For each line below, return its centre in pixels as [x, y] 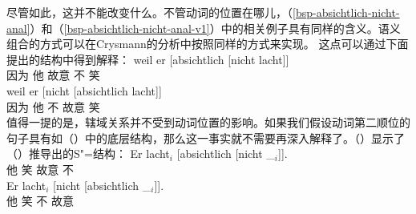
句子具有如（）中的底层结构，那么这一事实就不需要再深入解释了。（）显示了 [206, 137]
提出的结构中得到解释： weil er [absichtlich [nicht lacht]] [148, 59]
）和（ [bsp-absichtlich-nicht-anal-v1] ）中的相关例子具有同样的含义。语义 [215, 28]
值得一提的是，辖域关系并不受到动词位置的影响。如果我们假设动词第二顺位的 [208, 122]
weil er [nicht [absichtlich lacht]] [84, 90]
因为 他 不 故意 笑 [53, 106]
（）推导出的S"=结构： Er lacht [88, 153]
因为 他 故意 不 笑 [53, 75]
